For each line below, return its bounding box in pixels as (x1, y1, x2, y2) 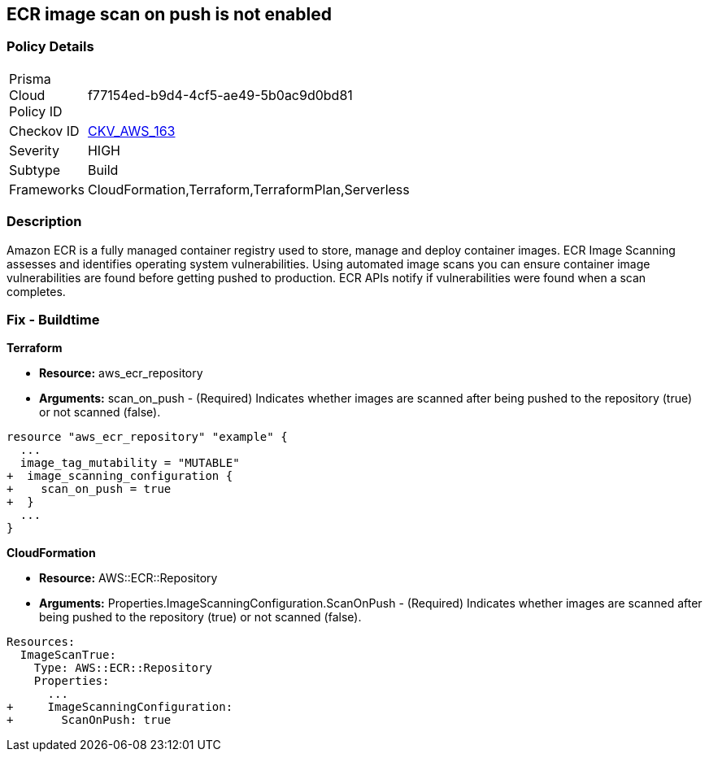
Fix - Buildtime (7, 311, 100, 328)
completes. (7, 284, 66, 298)
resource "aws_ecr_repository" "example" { (7, 430, 288, 444)
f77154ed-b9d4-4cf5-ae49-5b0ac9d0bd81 (87, 86, 353, 103)
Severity (9, 142, 59, 159)
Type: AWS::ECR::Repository (33, 661, 212, 675)
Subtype (9, 161, 61, 178)
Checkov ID (9, 122, 80, 139)
